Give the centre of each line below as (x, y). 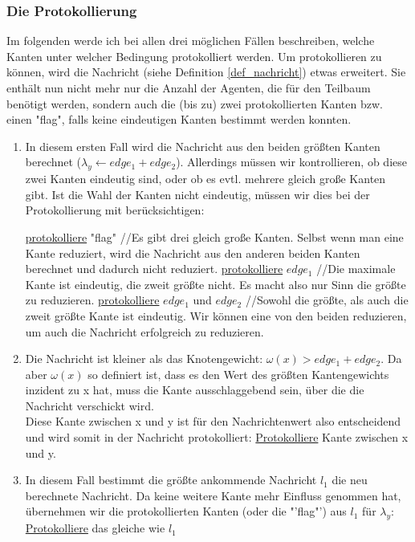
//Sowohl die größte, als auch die (327, 300)
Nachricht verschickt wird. (90, 405)
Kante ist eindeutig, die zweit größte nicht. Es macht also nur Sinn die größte (216, 284)
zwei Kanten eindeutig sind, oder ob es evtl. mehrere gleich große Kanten (205, 179)
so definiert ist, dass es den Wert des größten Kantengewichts (238, 374)
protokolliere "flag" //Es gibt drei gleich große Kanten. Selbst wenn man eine (214, 236)
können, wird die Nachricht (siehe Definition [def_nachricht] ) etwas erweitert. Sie (206, 72)
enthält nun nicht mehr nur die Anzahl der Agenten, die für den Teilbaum (189, 88)
